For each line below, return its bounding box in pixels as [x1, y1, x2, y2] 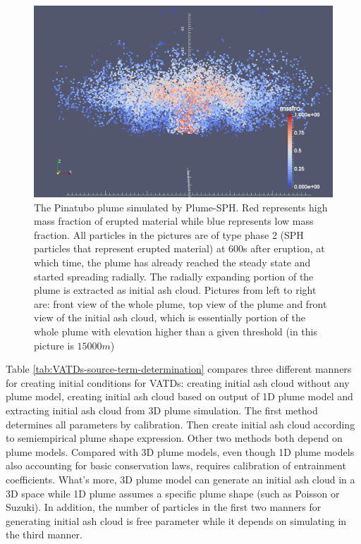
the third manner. [6, 527, 82, 542]
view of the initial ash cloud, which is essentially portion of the [34, 310, 305, 325]
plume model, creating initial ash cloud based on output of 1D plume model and [6, 389, 353, 404]
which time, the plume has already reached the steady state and [34, 255, 311, 269]
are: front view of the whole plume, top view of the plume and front [34, 296, 327, 311]
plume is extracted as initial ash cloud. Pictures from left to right [34, 283, 317, 297]
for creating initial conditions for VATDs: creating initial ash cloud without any [6, 375, 350, 390]
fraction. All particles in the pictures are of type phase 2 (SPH [34, 227, 304, 242]
